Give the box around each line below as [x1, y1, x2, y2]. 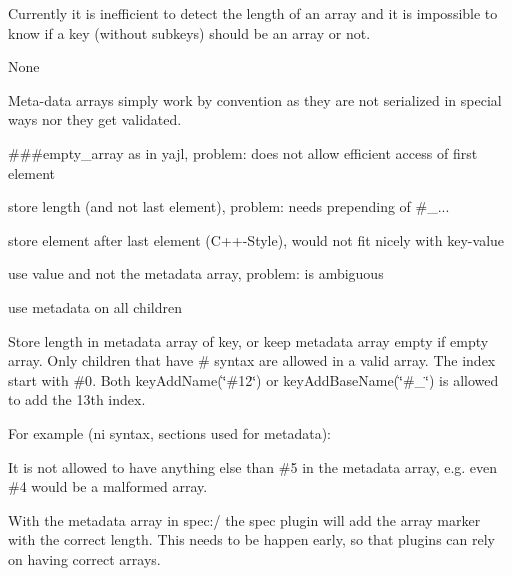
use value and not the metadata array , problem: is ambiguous [8, 263, 384, 284]
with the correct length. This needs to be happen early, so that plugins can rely [8, 529, 495, 550]
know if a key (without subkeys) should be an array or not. [8, 22, 371, 43]
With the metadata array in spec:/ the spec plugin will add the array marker [8, 509, 481, 530]
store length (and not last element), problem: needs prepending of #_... [8, 196, 450, 217]
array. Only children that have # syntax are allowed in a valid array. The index [8, 350, 496, 371]
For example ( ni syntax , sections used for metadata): [8, 422, 331, 443]
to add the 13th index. [8, 389, 146, 410]
